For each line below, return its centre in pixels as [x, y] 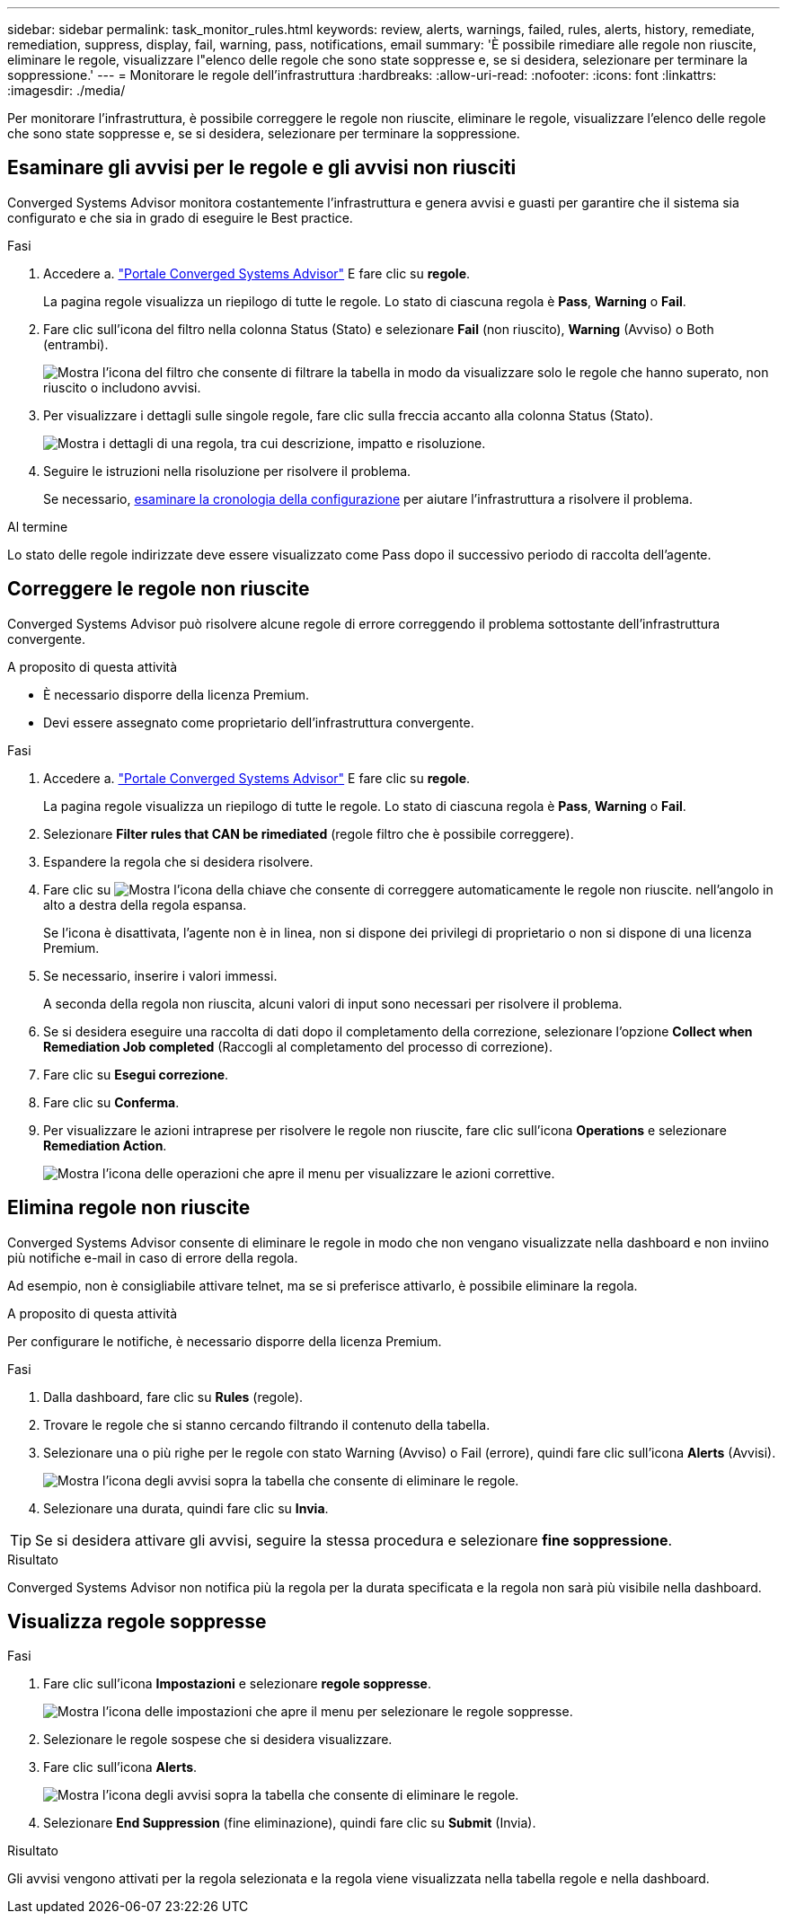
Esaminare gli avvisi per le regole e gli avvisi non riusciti [262, 168]
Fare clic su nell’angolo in [408, 889]
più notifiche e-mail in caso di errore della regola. [153, 1257]
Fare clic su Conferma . [111, 1102]
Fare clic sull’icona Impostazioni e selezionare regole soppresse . [237, 1684]
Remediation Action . [105, 1145]
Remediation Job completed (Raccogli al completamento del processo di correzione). [298, 1046]
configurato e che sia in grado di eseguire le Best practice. [180, 217]
